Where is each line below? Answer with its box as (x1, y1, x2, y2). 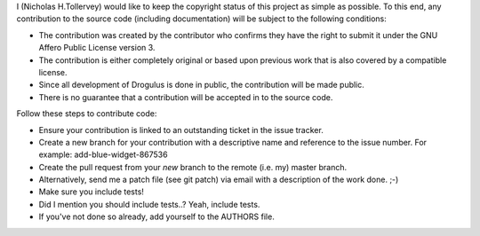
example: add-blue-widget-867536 (38, 149, 168, 160)
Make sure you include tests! (38, 186, 144, 197)
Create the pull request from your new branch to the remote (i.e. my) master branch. (38, 161, 347, 172)
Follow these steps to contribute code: (16, 108, 157, 119)
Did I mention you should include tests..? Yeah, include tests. (38, 199, 260, 209)
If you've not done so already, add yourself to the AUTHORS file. (38, 211, 275, 222)
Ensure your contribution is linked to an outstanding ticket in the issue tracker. (38, 124, 324, 135)
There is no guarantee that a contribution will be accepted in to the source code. (38, 91, 333, 102)
